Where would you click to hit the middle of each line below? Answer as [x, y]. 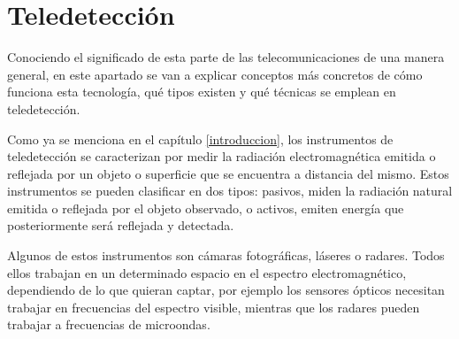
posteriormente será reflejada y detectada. [121, 225]
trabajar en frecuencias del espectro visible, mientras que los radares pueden [214, 307]
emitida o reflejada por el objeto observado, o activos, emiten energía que [206, 208]
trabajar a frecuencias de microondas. [109, 324]
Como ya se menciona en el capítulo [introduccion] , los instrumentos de [200, 139]
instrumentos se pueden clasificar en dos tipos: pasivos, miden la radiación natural [230, 191]
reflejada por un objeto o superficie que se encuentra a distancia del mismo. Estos [228, 173]
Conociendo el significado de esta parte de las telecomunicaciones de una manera [226, 57]
